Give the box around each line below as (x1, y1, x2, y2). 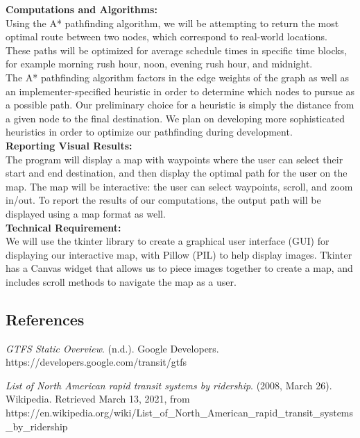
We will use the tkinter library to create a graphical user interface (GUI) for (6, 234, 329, 248)
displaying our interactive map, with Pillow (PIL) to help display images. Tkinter (6, 247, 352, 261)
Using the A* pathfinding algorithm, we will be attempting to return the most (6, 15, 339, 30)
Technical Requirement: (6, 220, 121, 234)
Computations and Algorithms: (6, 2, 157, 16)
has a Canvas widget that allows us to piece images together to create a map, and (6, 261, 353, 275)
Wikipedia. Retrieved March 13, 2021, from (6, 391, 190, 406)
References (6, 308, 85, 330)
